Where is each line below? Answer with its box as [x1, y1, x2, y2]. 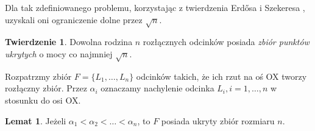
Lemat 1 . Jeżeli [5, 114, 66, 127]
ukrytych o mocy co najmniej [5, 47, 113, 60]
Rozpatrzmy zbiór [5, 69, 72, 82]
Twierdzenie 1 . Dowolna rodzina [5, 35, 133, 48]
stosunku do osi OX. [5, 93, 81, 106]
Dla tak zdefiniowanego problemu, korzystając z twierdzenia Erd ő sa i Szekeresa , [5, 1, 305, 13]
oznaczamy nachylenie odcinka [101, 82, 214, 94]
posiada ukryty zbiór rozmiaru [161, 114, 275, 127]
